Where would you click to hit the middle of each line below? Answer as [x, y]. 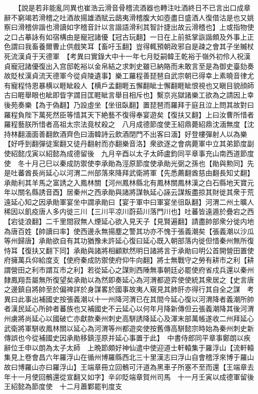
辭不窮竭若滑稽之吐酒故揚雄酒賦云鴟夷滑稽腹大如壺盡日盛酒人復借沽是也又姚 [129, 17]
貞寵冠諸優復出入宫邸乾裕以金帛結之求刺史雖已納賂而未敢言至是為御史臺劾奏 [129, 66]
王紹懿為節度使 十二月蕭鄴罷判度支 [63, 386]
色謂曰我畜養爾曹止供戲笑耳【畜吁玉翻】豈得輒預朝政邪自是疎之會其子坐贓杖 [129, 46]
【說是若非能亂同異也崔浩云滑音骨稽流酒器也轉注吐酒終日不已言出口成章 [134, 7]
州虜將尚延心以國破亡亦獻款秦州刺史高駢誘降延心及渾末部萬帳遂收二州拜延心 [129, 318]
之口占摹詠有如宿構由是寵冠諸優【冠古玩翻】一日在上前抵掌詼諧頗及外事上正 [129, 36]
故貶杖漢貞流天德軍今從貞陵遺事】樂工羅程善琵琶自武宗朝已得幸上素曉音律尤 [129, 76]
